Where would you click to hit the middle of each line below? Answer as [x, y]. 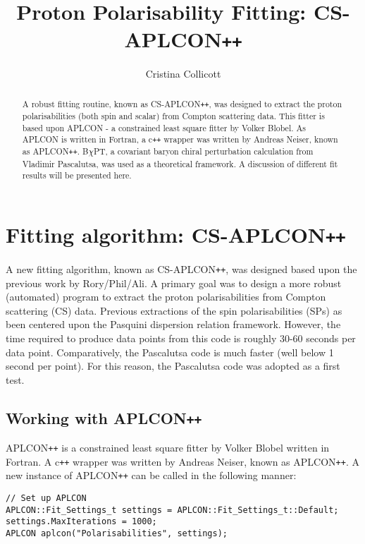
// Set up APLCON [46, 498]
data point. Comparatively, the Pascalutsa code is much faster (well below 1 [170, 352]
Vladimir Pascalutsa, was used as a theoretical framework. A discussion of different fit [180, 163]
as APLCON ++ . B [55, 151]
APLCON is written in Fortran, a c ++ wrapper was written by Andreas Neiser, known [180, 139]
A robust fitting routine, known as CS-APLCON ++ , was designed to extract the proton [182, 103]
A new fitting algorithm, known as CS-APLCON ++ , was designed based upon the [181, 268]
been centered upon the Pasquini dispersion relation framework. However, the [173, 324]
